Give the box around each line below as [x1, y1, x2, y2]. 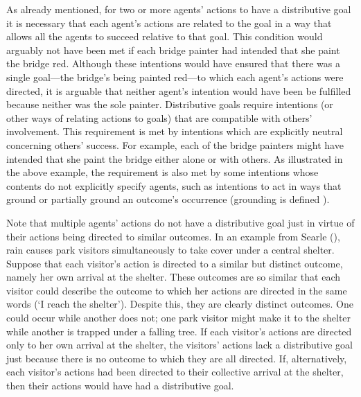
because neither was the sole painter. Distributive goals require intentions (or [6, 97, 333, 112]
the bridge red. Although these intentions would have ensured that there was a [6, 56, 340, 71]
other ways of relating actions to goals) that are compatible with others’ [6, 110, 312, 125]
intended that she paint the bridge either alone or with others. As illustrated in [6, 151, 343, 166]
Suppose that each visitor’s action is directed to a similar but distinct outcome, [6, 256, 343, 270]
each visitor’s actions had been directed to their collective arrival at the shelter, [6, 364, 344, 379]
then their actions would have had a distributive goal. [6, 378, 234, 393]
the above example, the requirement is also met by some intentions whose [6, 165, 319, 179]
